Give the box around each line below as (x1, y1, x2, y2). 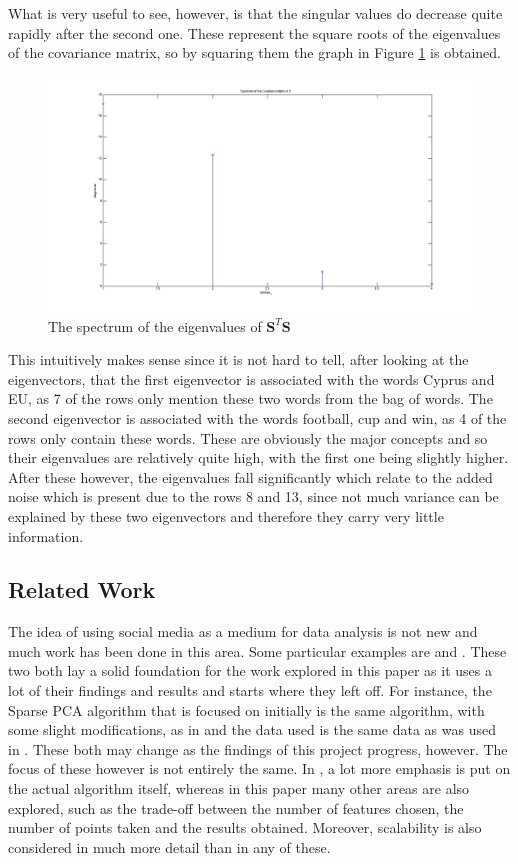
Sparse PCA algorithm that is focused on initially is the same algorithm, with (8, 699, 485, 720)
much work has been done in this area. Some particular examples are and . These (8, 640, 507, 661)
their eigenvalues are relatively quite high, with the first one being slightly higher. (8, 447, 509, 468)
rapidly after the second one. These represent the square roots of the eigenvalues (8, 22, 501, 43)
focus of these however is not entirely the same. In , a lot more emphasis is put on (8, 758, 511, 779)
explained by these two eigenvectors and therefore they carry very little (8, 505, 444, 526)
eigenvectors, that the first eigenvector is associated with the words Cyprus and (8, 368, 495, 389)
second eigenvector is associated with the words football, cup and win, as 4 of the (8, 407, 507, 428)
